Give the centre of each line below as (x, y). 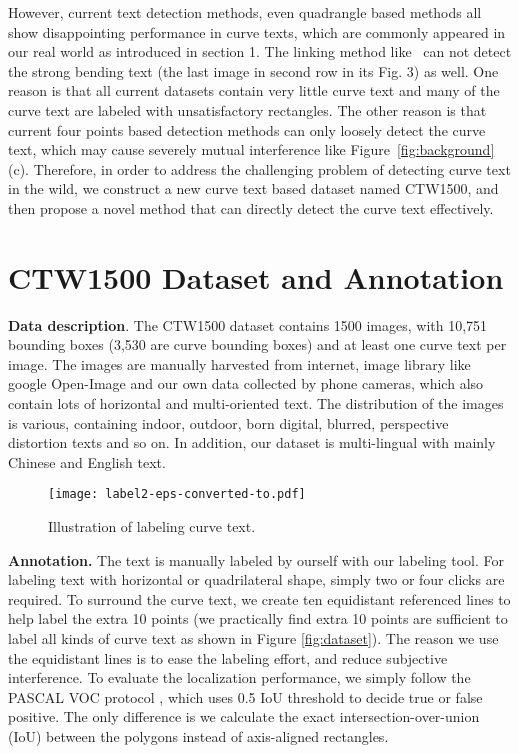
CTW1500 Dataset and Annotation (256, 276)
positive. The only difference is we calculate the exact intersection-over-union (244, 716)
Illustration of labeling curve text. (152, 526)
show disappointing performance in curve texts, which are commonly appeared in (257, 31)
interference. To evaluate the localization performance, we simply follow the (239, 677)
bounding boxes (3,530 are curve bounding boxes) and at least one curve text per (257, 344)
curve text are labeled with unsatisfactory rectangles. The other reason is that (247, 109)
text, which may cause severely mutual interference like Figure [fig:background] (251, 149)
